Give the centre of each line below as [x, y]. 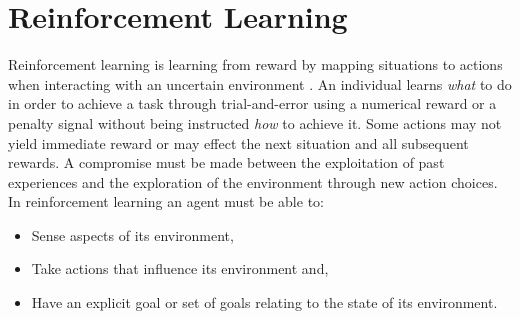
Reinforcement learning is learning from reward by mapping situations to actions [255, 64]
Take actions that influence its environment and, [180, 268]
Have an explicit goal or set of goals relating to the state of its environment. [264, 302]
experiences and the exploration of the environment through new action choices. [253, 181]
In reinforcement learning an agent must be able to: [166, 201]
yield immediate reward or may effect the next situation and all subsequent [238, 142]
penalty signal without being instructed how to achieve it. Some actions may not [255, 122]
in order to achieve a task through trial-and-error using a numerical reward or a [252, 103]
